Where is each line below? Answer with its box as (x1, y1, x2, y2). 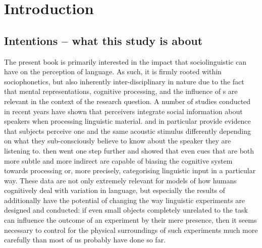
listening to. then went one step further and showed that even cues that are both (4, 145, 254, 156)
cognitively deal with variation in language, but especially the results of (4, 185, 225, 195)
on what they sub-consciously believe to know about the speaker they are (4, 135, 231, 146)
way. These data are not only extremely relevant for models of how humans (4, 175, 237, 185)
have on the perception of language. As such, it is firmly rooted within (4, 66, 222, 77)
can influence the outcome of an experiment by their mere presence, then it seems (4, 215, 257, 225)
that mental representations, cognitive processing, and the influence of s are (4, 86, 238, 96)
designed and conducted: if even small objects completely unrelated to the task (4, 205, 248, 215)
